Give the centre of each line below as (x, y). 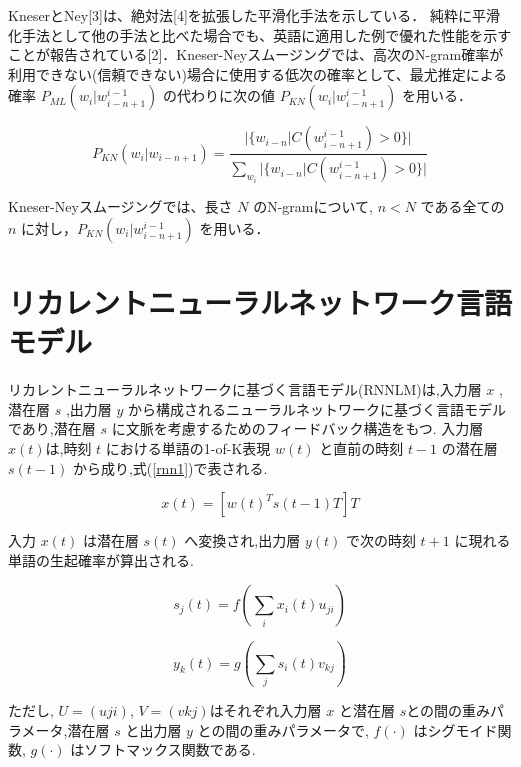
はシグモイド (455, 729)
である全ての (462, 206)
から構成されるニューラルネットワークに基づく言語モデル (317, 408)
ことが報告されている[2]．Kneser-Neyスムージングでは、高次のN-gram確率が (256, 54)
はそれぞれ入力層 (265, 710)
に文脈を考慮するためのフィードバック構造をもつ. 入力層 (297, 428)
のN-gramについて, (313, 206)
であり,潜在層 (52, 428)
